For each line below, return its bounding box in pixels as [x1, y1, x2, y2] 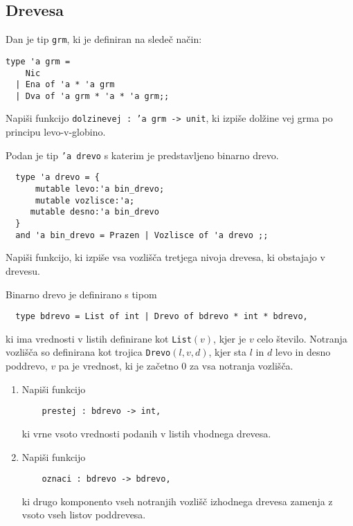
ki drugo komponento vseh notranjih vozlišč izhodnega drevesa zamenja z [21, 493, 333, 508]
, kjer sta [208, 345, 247, 359]
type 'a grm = [6, 56, 71, 66]
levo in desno [275, 345, 331, 359]
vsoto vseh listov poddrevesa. [21, 507, 146, 522]
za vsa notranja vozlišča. [189, 359, 293, 373]
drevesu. [6, 263, 40, 278]
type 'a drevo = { [15, 172, 100, 183]
